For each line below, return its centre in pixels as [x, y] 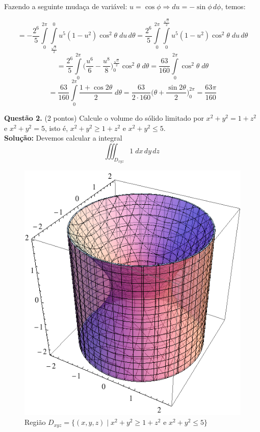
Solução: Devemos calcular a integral [63, 138]
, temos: [233, 6]
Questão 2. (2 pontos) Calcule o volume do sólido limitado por [104, 118]
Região [35, 422]
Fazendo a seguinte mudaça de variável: [66, 6]
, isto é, [56, 128]
